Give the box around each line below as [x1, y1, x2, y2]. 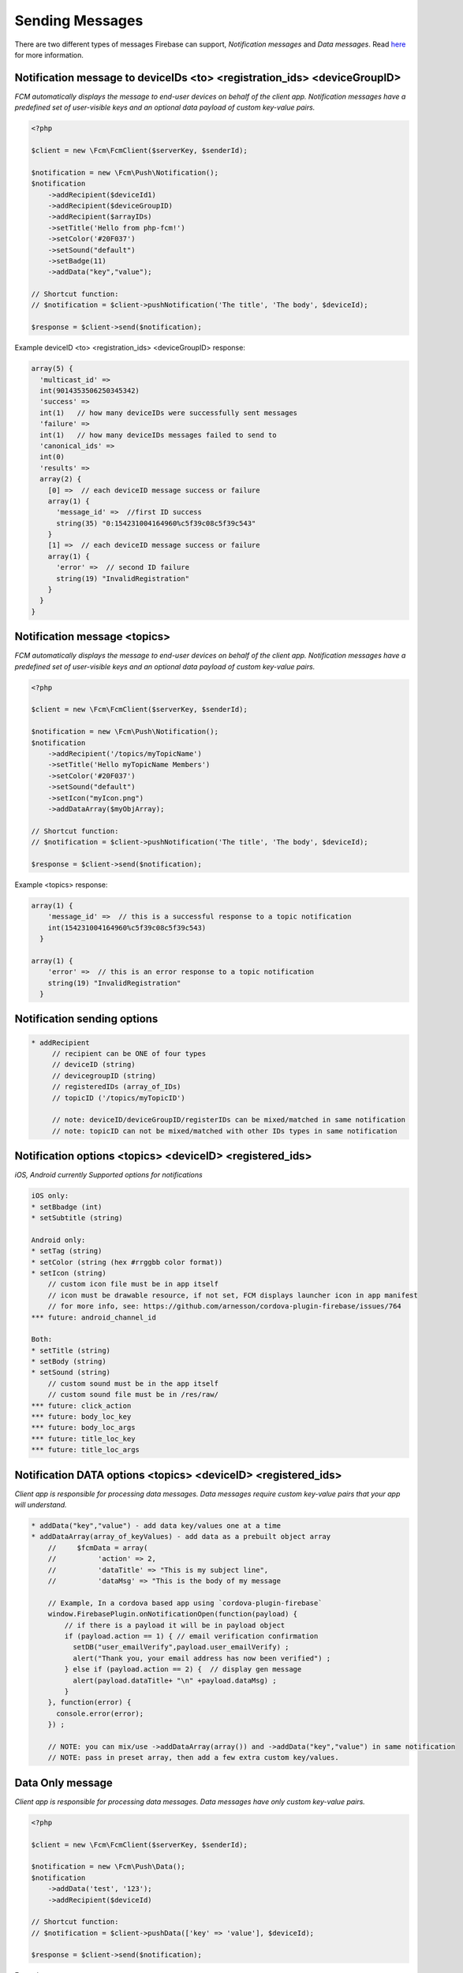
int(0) [39, 452, 65, 462]
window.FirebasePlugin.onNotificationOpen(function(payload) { [47, 1610, 298, 1619]
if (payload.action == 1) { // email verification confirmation [64, 1632, 319, 1641]
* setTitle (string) [31, 1346, 110, 1355]
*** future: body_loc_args [31, 1423, 136, 1432]
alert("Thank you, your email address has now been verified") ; [72, 1653, 331, 1663]
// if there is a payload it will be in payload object [64, 1620, 286, 1630]
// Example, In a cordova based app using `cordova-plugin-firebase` [47, 1598, 323, 1608]
